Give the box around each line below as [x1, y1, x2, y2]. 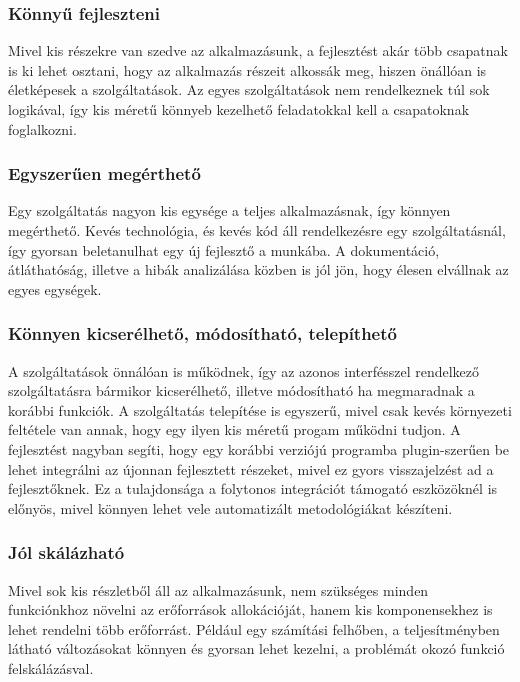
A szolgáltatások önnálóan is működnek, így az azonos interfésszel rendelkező [8, 360, 480, 381]
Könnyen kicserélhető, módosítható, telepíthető [8, 321, 397, 346]
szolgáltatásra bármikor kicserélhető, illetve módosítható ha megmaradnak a [8, 380, 475, 401]
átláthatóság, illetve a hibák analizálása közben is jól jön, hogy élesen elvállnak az [8, 259, 509, 280]
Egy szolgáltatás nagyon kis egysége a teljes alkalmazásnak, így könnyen [8, 200, 451, 221]
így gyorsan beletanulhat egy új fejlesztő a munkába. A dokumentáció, [8, 239, 440, 260]
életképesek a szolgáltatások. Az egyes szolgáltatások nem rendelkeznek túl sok [8, 79, 490, 100]
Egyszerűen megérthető [8, 161, 201, 186]
